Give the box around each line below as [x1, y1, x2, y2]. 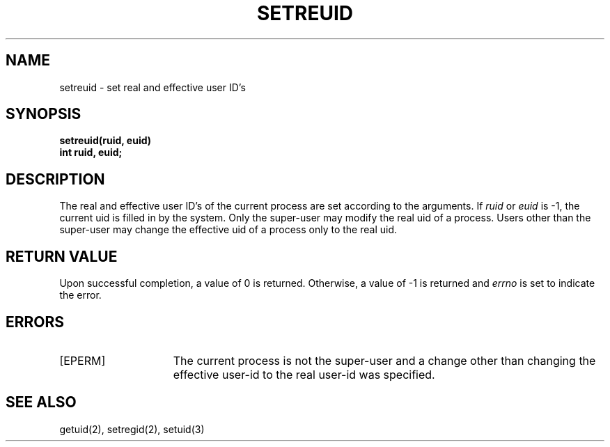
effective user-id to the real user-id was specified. [173, 367, 435, 382]
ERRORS [6, 313, 65, 331]
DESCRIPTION [6, 170, 105, 188]
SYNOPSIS [6, 105, 81, 123]
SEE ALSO [6, 393, 77, 411]
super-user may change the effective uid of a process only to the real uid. [59, 223, 397, 236]
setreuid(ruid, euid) [59, 134, 152, 147]
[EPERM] [59, 353, 106, 368]
